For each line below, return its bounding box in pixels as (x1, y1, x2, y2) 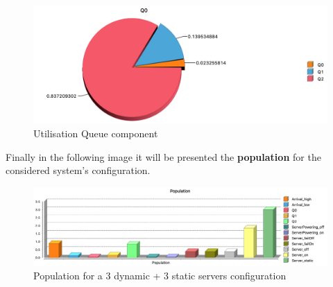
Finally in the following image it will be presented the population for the (6, 149, 321, 164)
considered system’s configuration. (6, 163, 151, 177)
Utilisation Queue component (33, 126, 158, 141)
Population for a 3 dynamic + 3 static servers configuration (33, 268, 287, 283)
